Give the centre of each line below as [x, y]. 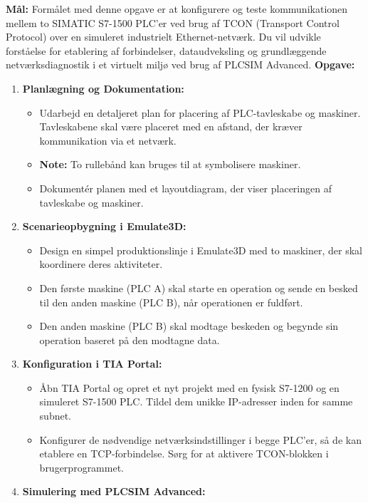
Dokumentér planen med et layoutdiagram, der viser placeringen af [185, 188]
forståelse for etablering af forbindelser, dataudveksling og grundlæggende [166, 50]
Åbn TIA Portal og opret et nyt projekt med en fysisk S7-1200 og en [189, 387]
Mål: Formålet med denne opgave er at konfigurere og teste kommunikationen [177, 9]
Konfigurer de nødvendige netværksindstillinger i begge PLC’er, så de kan [200, 439]
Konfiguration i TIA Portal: [92, 364]
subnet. [56, 416]
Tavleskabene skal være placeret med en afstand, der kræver [171, 126]
